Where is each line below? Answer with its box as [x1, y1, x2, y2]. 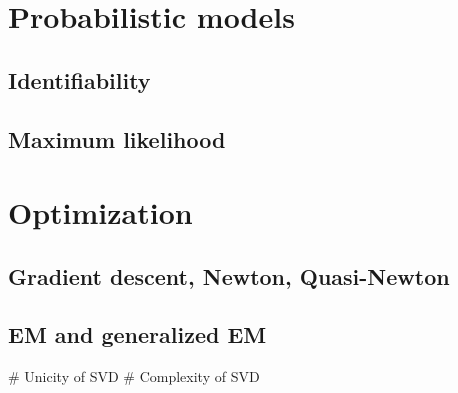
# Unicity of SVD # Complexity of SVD [8, 366, 260, 387]
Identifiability [8, 64, 151, 95]
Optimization [8, 192, 193, 233]
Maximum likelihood [8, 123, 226, 154]
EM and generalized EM [8, 319, 267, 350]
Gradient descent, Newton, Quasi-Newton [8, 260, 450, 291]
